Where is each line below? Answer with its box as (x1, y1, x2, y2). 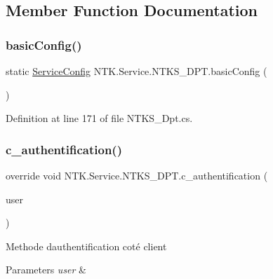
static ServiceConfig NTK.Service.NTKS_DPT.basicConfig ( (6, 64, 267, 78)
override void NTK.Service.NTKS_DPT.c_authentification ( (6, 168, 268, 182)
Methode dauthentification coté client (6, 238, 167, 253)
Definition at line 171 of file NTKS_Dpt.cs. (6, 111, 193, 125)
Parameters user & (6, 262, 87, 277)
